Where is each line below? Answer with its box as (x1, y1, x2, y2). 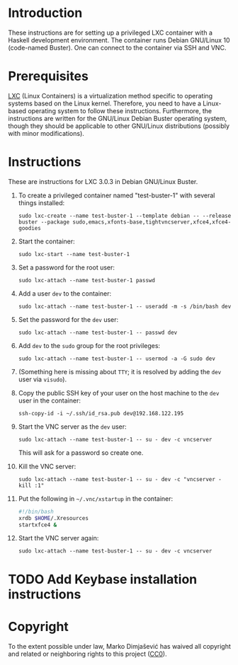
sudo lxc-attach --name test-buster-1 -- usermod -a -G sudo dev (18, 355, 215, 362)
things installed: (18, 198, 65, 207)
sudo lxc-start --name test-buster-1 (18, 250, 130, 258)
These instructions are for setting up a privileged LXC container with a (8, 28, 213, 37)
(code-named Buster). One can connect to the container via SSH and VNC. (8, 43, 227, 52)
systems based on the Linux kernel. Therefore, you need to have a (8, 99, 201, 108)
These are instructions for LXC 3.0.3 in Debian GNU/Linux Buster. (8, 177, 198, 185)
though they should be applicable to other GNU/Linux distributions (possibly (8, 122, 229, 130)
